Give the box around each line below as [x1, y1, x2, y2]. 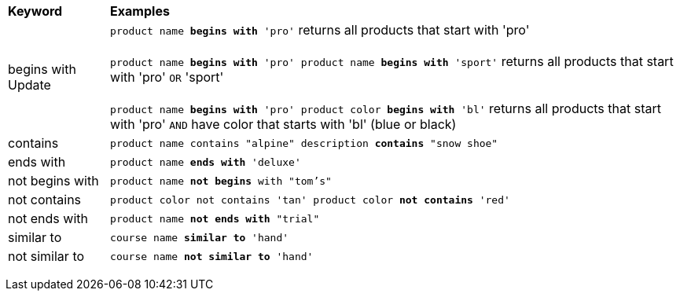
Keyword [8, 3, 63, 19]
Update [8, 77, 51, 93]
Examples [110, 3, 170, 19]
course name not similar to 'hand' [110, 250, 314, 262]
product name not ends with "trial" [110, 212, 320, 225]
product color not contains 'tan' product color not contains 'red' [110, 193, 510, 206]
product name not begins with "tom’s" [110, 174, 332, 187]
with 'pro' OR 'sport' [110, 69, 224, 85]
